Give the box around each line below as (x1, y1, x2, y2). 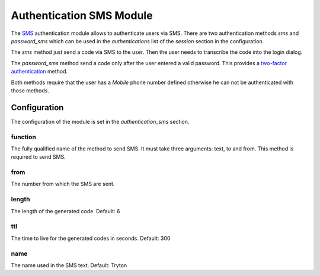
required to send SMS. (11, 153, 66, 161)
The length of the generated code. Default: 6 (11, 207, 120, 214)
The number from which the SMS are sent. (11, 181, 115, 188)
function (11, 133, 37, 141)
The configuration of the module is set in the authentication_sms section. (11, 118, 190, 125)
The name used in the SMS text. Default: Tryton (11, 261, 127, 269)
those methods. (11, 86, 50, 94)
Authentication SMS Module (11, 9, 153, 22)
